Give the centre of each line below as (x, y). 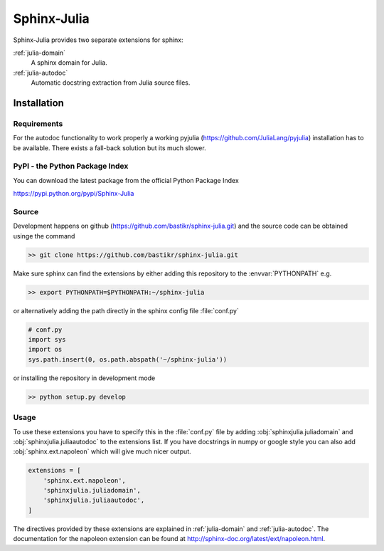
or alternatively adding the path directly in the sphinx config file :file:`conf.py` (126, 310)
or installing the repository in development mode (84, 378)
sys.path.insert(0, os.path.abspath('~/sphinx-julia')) (128, 359)
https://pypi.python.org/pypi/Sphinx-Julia (74, 194)
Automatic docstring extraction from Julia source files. (111, 83)
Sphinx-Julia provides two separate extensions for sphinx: (98, 40)
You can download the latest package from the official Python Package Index (126, 180)
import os (45, 350)
